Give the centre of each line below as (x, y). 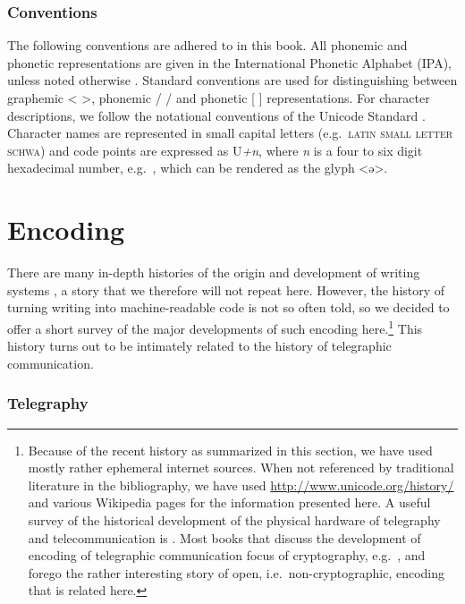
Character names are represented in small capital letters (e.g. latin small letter (230, 133)
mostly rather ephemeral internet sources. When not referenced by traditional (241, 468)
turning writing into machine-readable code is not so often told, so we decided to (228, 307)
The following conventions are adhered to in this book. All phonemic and (207, 45)
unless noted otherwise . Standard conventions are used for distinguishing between (232, 80)
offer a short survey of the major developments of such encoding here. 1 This (215, 327)
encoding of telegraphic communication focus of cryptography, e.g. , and (227, 555)
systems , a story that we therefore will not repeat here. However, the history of (226, 289)
